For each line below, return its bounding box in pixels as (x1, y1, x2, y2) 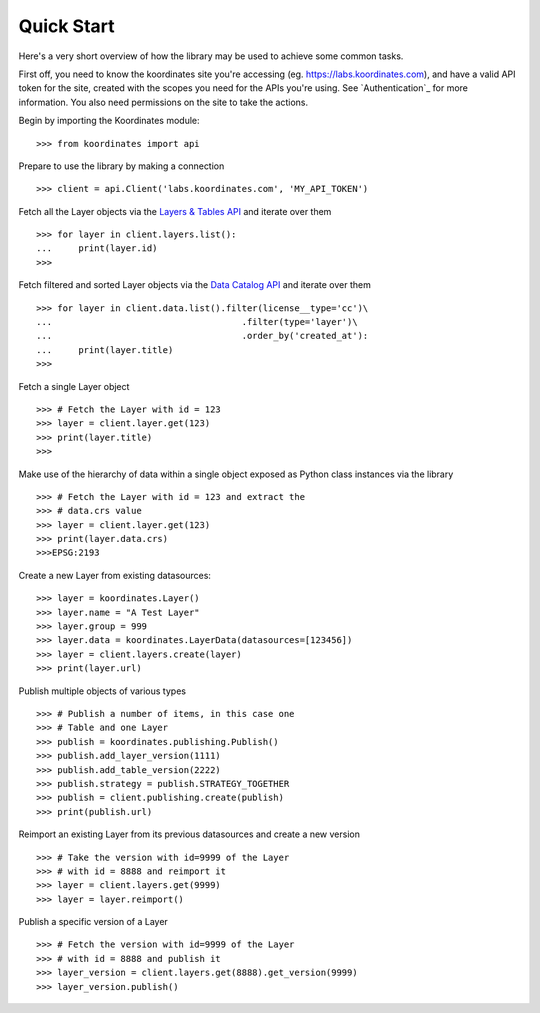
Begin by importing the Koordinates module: (18, 115, 200, 127)
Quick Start (18, 15, 115, 37)
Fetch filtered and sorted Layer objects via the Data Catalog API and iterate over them (18, 279, 372, 291)
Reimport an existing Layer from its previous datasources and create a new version (18, 828, 360, 840)
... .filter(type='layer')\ (36, 316, 359, 328)
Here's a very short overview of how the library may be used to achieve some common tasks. (18, 50, 404, 62)
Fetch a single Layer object (18, 380, 130, 392)
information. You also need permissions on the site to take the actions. (18, 96, 309, 108)
